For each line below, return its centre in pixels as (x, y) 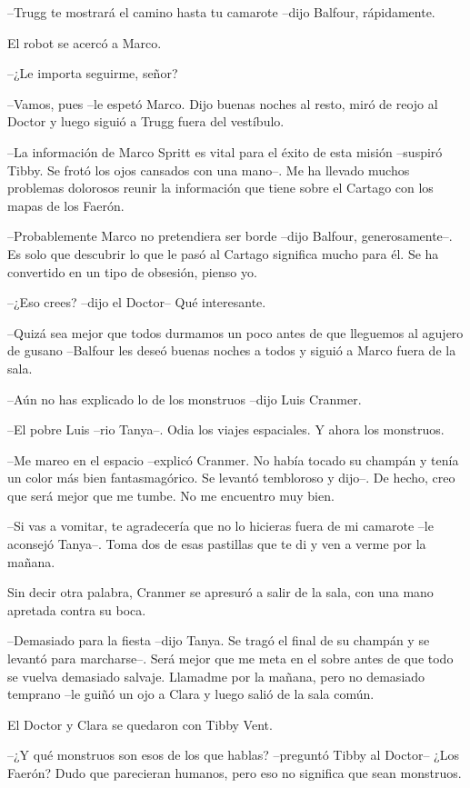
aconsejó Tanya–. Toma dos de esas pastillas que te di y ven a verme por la (217, 544)
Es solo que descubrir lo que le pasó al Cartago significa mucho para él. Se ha (223, 253)
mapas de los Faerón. (66, 205)
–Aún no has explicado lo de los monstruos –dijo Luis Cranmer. (185, 399)
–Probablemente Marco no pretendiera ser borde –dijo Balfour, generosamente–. (230, 236)
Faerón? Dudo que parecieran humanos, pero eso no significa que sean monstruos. (235, 773)
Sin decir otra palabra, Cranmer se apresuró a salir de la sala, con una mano (220, 592)
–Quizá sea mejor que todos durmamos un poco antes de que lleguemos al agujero (235, 332)
